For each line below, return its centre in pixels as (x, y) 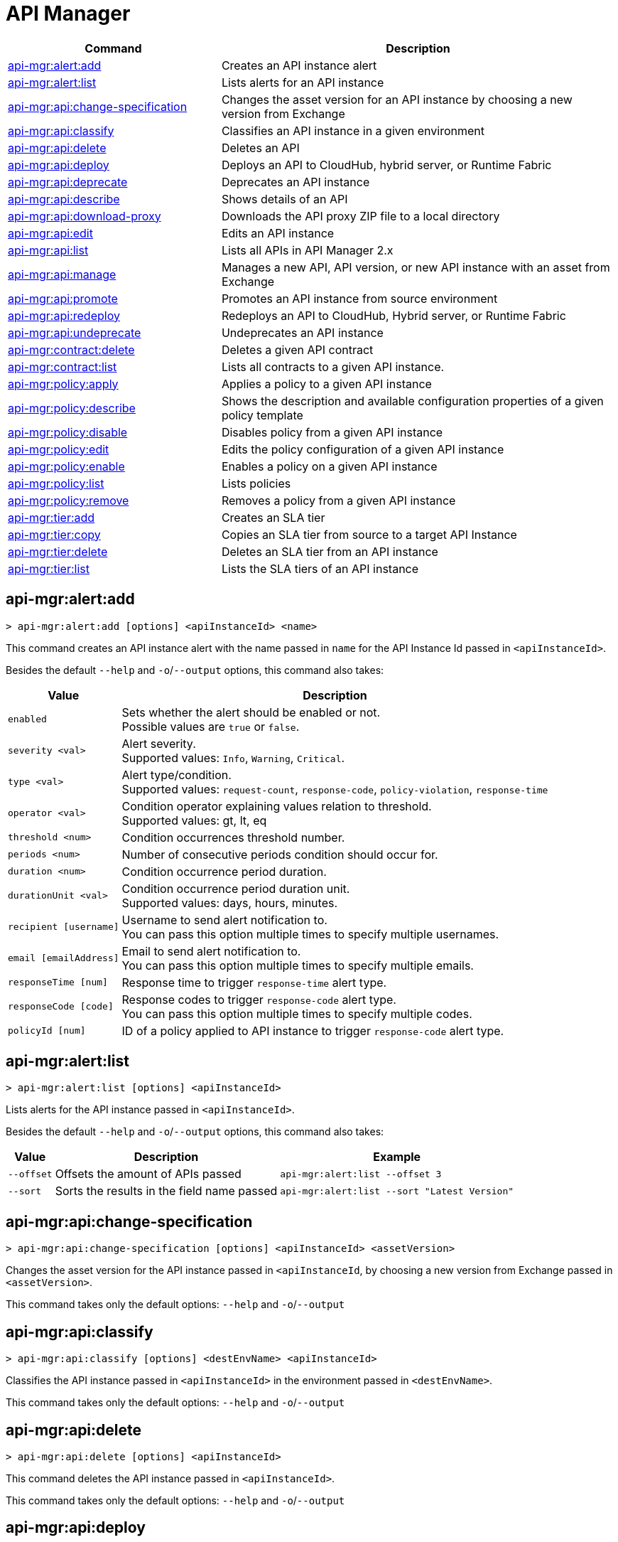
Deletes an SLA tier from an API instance (330, 551)
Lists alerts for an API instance (303, 82)
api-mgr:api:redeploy (64, 315)
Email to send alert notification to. (211, 951)
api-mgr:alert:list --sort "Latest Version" (397, 1191)
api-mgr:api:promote (63, 298)
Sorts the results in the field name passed (166, 1191)
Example (397, 1157)
